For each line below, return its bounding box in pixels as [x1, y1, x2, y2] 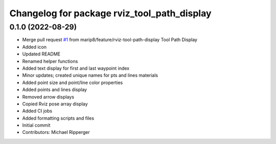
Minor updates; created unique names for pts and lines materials [22, 72, 158, 78]
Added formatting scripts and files [22, 115, 95, 121]
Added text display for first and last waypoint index [22, 65, 130, 71]
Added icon [22, 44, 47, 50]
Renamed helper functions [22, 58, 78, 64]
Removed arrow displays [22, 94, 74, 100]
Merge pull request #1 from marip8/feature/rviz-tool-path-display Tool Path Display [22, 37, 198, 43]
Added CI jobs [22, 108, 53, 114]
